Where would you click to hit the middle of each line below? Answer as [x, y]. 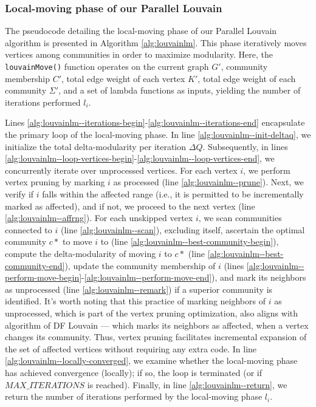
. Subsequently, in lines [245, 146]
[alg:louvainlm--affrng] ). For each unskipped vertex [99, 218]
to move [77, 241]
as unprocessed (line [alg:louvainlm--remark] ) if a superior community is [139, 289]
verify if [19, 194]
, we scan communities [240, 218]
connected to [29, 229]
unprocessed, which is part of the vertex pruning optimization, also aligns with [152, 313]
